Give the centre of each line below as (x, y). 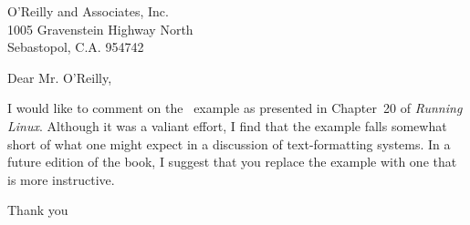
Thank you (38, 210)
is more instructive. (61, 179)
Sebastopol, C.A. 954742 (76, 47)
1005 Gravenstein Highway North (100, 29)
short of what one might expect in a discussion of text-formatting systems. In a (229, 143)
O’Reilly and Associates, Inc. (88, 11)
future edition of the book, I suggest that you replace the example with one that (232, 162)
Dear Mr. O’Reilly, (60, 77)
